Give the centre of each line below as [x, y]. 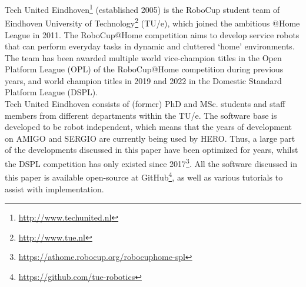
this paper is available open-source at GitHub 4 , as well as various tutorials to [144, 176]
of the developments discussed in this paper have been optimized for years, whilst [152, 150]
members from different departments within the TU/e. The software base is [141, 115]
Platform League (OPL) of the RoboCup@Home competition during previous [144, 69]
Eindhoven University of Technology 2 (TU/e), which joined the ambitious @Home [152, 22]
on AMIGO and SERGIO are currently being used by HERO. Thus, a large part [150, 138]
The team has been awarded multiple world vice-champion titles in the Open [143, 57]
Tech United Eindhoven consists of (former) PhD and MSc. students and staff [145, 104]
